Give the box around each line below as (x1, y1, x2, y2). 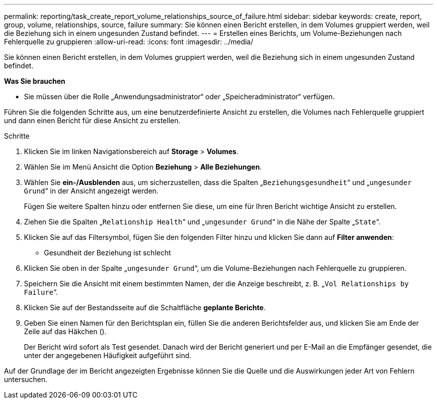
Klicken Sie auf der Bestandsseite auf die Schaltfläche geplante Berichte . (24, 303, 266, 312)
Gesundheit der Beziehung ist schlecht (44, 248, 171, 257)
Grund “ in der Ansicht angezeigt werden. (24, 187, 159, 195)
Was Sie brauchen (4, 77, 65, 85)
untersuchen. (4, 375, 47, 384)
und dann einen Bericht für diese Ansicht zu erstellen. (4, 116, 181, 125)
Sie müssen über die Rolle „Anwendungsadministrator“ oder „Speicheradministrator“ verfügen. (24, 92, 335, 101)
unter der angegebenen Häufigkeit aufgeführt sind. (24, 351, 192, 360)
